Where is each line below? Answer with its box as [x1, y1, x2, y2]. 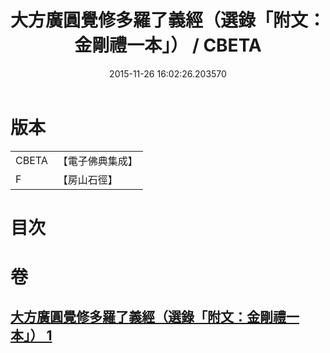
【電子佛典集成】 [57, 154, 138, 168]
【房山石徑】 [57, 172, 118, 186]
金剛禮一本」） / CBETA [74, 34, 262, 57]
